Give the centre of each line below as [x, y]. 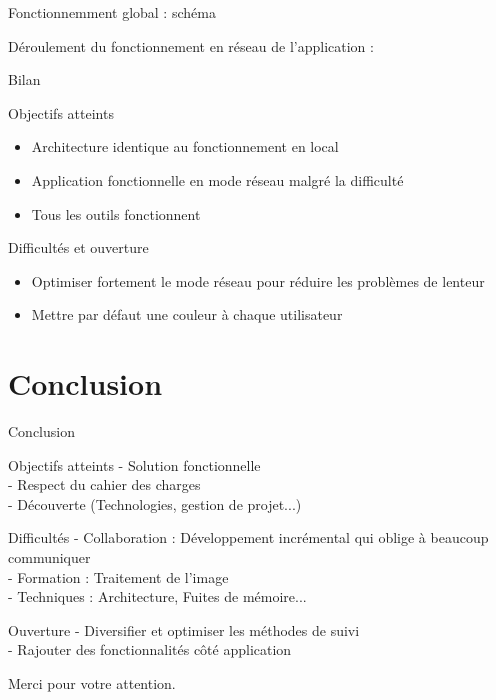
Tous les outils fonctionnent [116, 213]
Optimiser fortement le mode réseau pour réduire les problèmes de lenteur [258, 280]
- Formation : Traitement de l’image [118, 576]
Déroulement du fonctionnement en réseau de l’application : [191, 45]
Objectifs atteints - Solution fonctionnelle [134, 464]
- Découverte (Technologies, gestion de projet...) [155, 503]
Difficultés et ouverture [78, 247]
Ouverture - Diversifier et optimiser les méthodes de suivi [184, 629]
